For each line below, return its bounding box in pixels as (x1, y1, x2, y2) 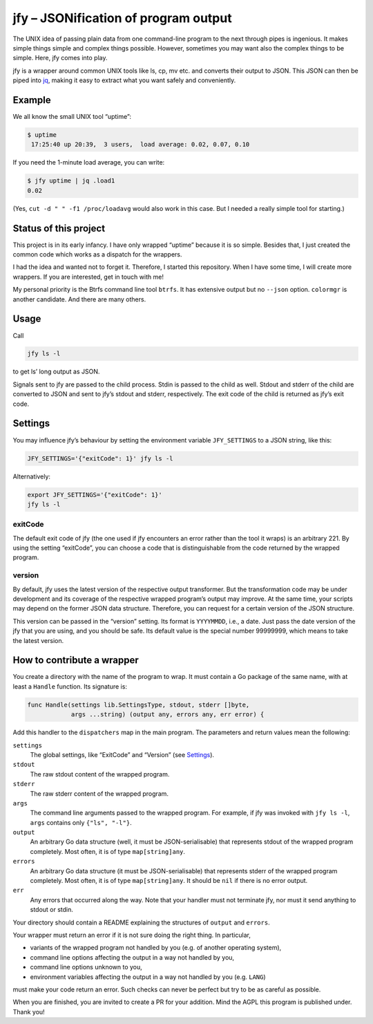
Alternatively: (12, 472, 51, 481)
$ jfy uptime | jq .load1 (27, 177, 115, 185)
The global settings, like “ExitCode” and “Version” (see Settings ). (30, 750, 214, 758)
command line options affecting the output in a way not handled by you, (30, 953, 235, 961)
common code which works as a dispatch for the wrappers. (12, 250, 182, 259)
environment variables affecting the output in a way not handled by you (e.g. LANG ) (30, 972, 266, 981)
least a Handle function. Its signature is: (12, 682, 128, 691)
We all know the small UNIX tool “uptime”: (12, 113, 131, 121)
